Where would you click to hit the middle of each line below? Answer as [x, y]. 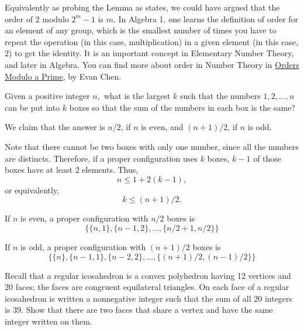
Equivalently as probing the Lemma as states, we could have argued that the [142, 7]
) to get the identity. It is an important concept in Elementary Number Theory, [151, 53]
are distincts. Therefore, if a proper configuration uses [101, 158]
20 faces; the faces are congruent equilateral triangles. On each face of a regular [147, 287]
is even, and [162, 127]
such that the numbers [220, 96]
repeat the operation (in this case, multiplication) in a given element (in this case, [152, 41]
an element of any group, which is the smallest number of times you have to [141, 30]
